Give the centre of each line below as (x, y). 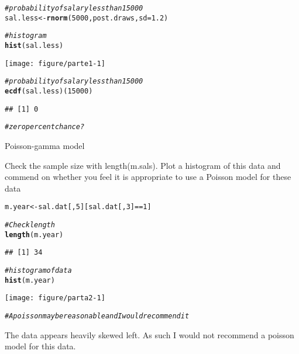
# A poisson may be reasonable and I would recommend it (97, 316)
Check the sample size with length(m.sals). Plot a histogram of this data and (143, 165)
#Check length (30, 225)
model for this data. (40, 346)
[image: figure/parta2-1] (55, 298)
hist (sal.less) (34, 45)
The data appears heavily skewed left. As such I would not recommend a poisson (149, 334)
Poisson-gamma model (45, 145)
